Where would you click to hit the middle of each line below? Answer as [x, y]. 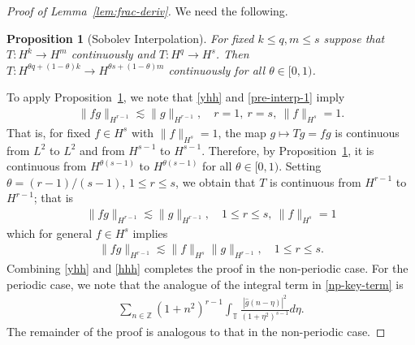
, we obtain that [216, 181]
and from [102, 150]
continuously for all [217, 69]
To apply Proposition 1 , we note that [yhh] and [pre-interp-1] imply [176, 97]
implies [150, 233]
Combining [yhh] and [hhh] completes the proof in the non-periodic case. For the [207, 268]
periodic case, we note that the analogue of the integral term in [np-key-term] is [205, 284]
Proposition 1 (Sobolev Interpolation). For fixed [130, 38]
